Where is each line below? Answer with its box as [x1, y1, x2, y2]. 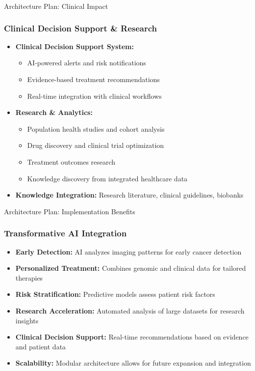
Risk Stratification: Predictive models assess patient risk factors [15, 289, 215, 299]
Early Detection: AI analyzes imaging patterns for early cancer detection [15, 246, 242, 257]
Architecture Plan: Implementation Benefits [4, 206, 135, 216]
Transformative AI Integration [4, 227, 127, 239]
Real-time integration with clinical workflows [27, 90, 162, 101]
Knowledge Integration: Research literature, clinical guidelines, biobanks [15, 190, 244, 200]
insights [15, 315, 39, 325]
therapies [15, 272, 43, 283]
